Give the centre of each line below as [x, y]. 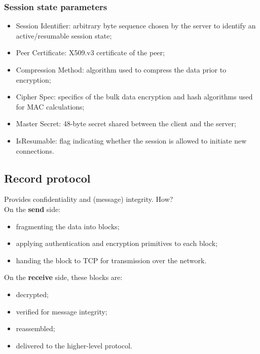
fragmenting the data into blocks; [68, 226]
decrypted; [32, 294]
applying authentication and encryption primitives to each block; [117, 243]
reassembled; [35, 328]
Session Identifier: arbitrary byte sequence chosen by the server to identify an [136, 26]
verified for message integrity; [62, 311]
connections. [35, 150]
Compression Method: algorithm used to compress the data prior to [121, 69]
